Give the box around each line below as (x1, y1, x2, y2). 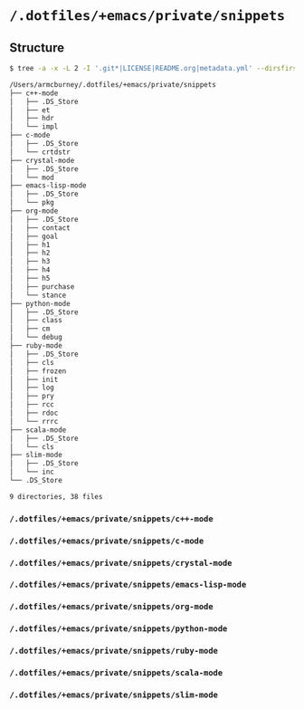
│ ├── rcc (9, 400, 54, 409)
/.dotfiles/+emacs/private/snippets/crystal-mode (9, 558, 233, 568)
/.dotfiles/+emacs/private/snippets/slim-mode (9, 690, 219, 700)
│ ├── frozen (9, 366, 67, 376)
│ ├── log (9, 383, 54, 392)
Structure (9, 40, 65, 55)
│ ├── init (9, 375, 59, 384)
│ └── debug (9, 333, 63, 342)
